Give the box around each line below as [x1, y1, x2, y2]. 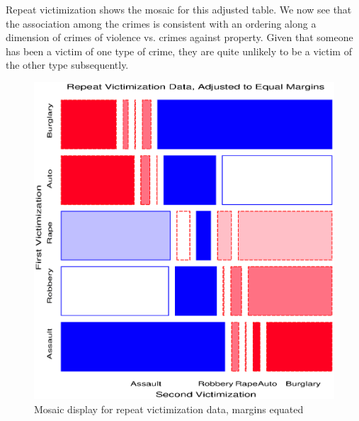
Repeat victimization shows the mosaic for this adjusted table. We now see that [6, 2, 352, 16]
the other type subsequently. [6, 57, 129, 72]
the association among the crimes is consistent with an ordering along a [6, 16, 317, 30]
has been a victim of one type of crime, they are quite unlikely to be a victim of [6, 43, 352, 58]
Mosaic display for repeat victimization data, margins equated [34, 401, 304, 416]
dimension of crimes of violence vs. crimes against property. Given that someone [6, 30, 353, 45]
